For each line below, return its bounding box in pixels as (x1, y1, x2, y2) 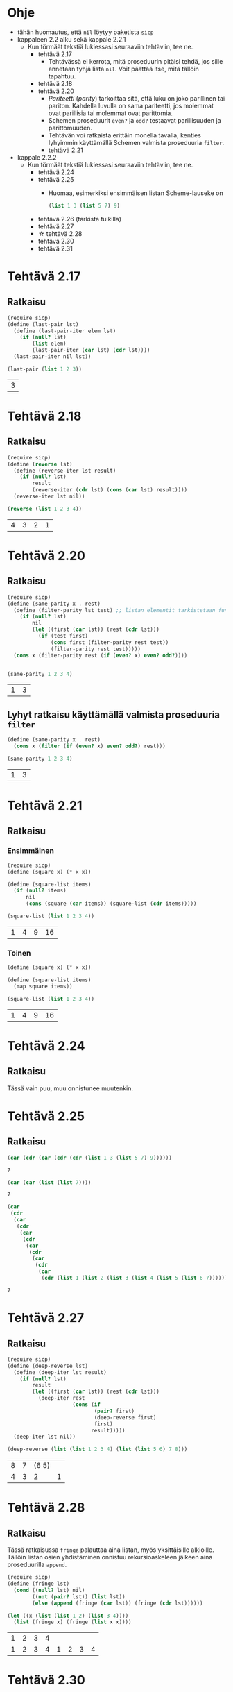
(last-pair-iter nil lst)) (13, 353, 92, 360)
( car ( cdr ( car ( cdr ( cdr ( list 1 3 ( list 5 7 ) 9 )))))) (7, 1154, 172, 1161)
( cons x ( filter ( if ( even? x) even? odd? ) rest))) (13, 743, 166, 750)
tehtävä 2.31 (37, 244, 73, 253)
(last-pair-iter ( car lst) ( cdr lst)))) (32, 347, 150, 354)
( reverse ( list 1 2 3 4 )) (7, 505, 82, 512)
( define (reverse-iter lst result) (13, 467, 116, 474)
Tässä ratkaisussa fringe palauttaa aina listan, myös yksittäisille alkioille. (7, 1546, 214, 1554)
